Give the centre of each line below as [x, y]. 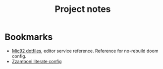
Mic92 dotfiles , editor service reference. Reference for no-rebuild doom [85, 51]
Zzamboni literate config [37, 61]
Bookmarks [29, 37]
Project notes [83, 9]
